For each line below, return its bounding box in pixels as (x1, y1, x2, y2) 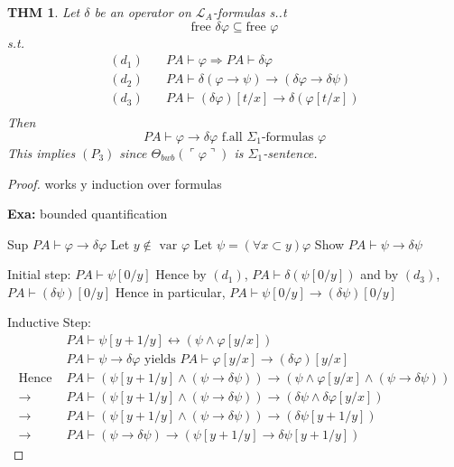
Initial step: (7, 265, 71, 284)
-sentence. (263, 143, 318, 162)
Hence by (155, 265, 207, 284)
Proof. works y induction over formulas (7, 173, 222, 192)
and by (360, 265, 399, 284)
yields (144, 353, 176, 367)
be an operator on (94, 3, 191, 21)
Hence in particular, (115, 282, 226, 301)
